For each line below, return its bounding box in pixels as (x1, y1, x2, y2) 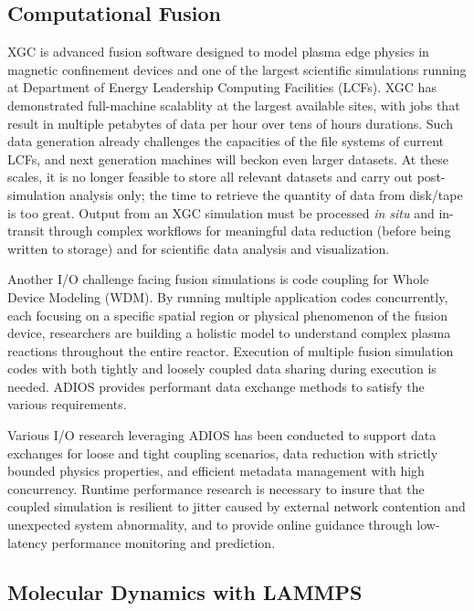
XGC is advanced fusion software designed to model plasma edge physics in (7, 42, 429, 61)
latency (7, 532, 47, 552)
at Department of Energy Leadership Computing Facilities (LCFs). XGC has (7, 78, 437, 97)
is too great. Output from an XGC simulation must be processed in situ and (7, 203, 435, 222)
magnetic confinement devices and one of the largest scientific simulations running (7, 59, 467, 79)
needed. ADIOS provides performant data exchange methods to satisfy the (7, 376, 425, 395)
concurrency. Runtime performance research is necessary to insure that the (7, 479, 425, 498)
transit (7, 221, 45, 240)
